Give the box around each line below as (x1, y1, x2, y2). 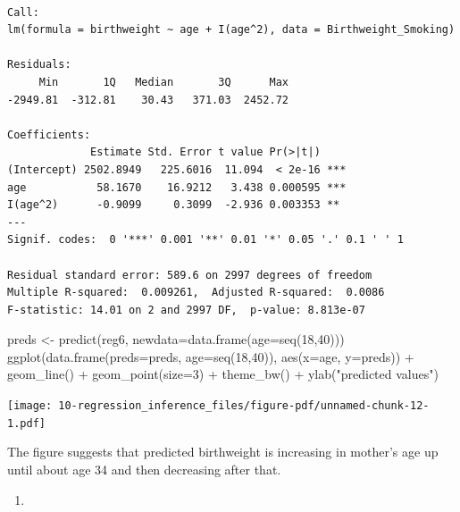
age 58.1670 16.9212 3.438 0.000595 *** (7, 180, 347, 194)
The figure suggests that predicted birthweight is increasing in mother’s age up (7, 442, 439, 461)
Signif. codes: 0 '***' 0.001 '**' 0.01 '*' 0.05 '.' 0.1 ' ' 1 (7, 233, 404, 247)
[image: (7, 399, 53, 413)
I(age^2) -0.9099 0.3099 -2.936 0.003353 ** (7, 198, 340, 212)
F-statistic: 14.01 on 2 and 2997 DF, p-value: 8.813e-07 (7, 303, 365, 316)
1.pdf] (7, 416, 46, 430)
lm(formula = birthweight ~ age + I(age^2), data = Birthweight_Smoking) (7, 23, 456, 37)
